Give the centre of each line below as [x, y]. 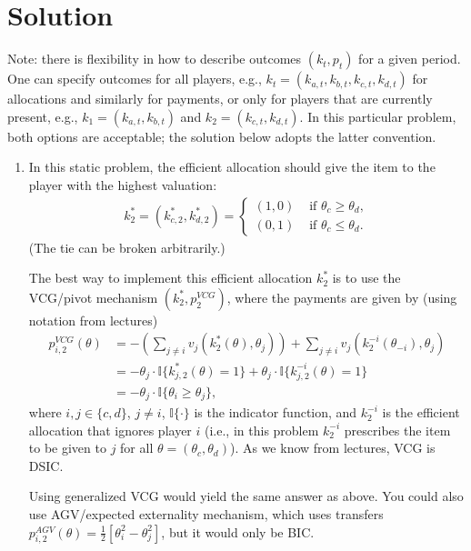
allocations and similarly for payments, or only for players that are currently [220, 99]
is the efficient [421, 412]
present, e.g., [43, 116]
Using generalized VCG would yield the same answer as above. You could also [246, 496]
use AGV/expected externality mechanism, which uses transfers [206, 514]
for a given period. [410, 59]
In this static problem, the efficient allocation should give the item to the [232, 167]
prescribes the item [397, 430]
